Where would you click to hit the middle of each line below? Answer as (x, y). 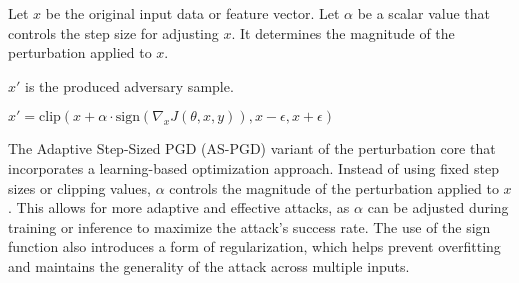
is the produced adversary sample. (129, 85)
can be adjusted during (438, 207)
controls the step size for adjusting (113, 32)
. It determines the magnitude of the (343, 32)
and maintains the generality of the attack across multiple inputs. (209, 265)
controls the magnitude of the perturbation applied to (334, 187)
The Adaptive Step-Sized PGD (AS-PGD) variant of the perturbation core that (252, 148)
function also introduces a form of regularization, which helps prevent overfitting (254, 246)
